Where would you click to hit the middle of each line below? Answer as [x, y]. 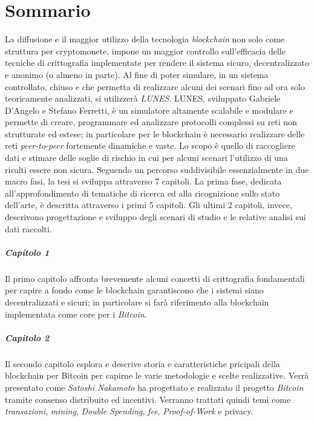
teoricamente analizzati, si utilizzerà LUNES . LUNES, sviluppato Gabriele [143, 98]
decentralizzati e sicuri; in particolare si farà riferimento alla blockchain [137, 302]
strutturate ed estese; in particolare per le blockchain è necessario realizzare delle [155, 133]
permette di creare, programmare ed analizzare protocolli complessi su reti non [151, 122]
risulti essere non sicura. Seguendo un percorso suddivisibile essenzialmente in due [157, 169]
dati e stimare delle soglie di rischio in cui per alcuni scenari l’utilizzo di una [146, 158]
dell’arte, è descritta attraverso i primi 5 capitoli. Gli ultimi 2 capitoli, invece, [149, 205]
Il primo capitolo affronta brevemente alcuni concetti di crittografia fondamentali [155, 278]
